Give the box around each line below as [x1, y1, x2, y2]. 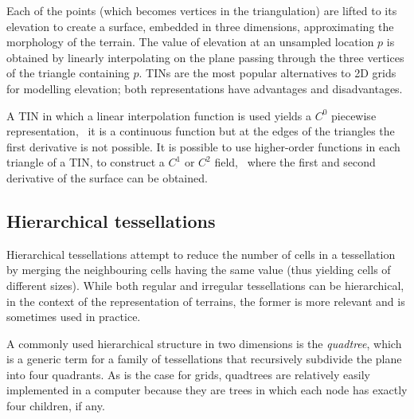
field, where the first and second [214, 154, 376, 170]
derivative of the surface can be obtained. [6, 169, 208, 186]
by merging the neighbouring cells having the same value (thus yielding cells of [6, 261, 391, 278]
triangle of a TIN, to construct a [6, 154, 165, 170]
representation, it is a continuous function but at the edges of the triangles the [6, 123, 395, 139]
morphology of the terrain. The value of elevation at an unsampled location [6, 33, 374, 50]
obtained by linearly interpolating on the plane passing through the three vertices [6, 49, 404, 65]
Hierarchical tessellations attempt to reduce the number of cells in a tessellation [6, 245, 396, 262]
